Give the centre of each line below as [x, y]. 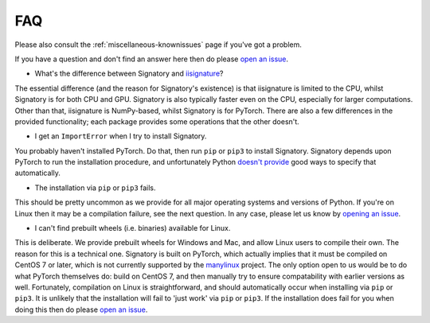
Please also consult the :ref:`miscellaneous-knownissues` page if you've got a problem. [158, 45]
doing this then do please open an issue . [81, 309]
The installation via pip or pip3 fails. [95, 188]
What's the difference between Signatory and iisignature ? [129, 74]
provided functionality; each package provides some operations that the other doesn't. [157, 121]
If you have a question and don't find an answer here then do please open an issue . [152, 59]
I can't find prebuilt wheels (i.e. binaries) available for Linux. [133, 228]
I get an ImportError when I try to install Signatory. [121, 136]
